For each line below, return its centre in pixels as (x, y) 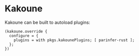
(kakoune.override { (26, 31)
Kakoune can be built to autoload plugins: (47, 22)
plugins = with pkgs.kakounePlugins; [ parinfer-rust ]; (74, 40)
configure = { (24, 36)
